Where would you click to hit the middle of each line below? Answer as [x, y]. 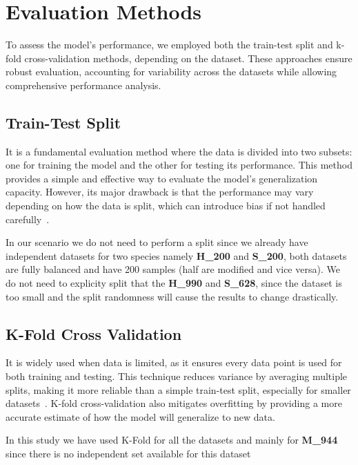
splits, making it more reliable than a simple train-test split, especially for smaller [178, 389]
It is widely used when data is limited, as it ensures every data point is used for [174, 362]
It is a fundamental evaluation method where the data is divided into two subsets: [179, 151]
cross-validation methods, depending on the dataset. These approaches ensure [188, 58]
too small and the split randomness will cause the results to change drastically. [172, 296]
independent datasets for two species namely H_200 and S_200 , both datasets [176, 255]
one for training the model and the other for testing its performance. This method [179, 165]
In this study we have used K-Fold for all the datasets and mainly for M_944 [172, 440]
